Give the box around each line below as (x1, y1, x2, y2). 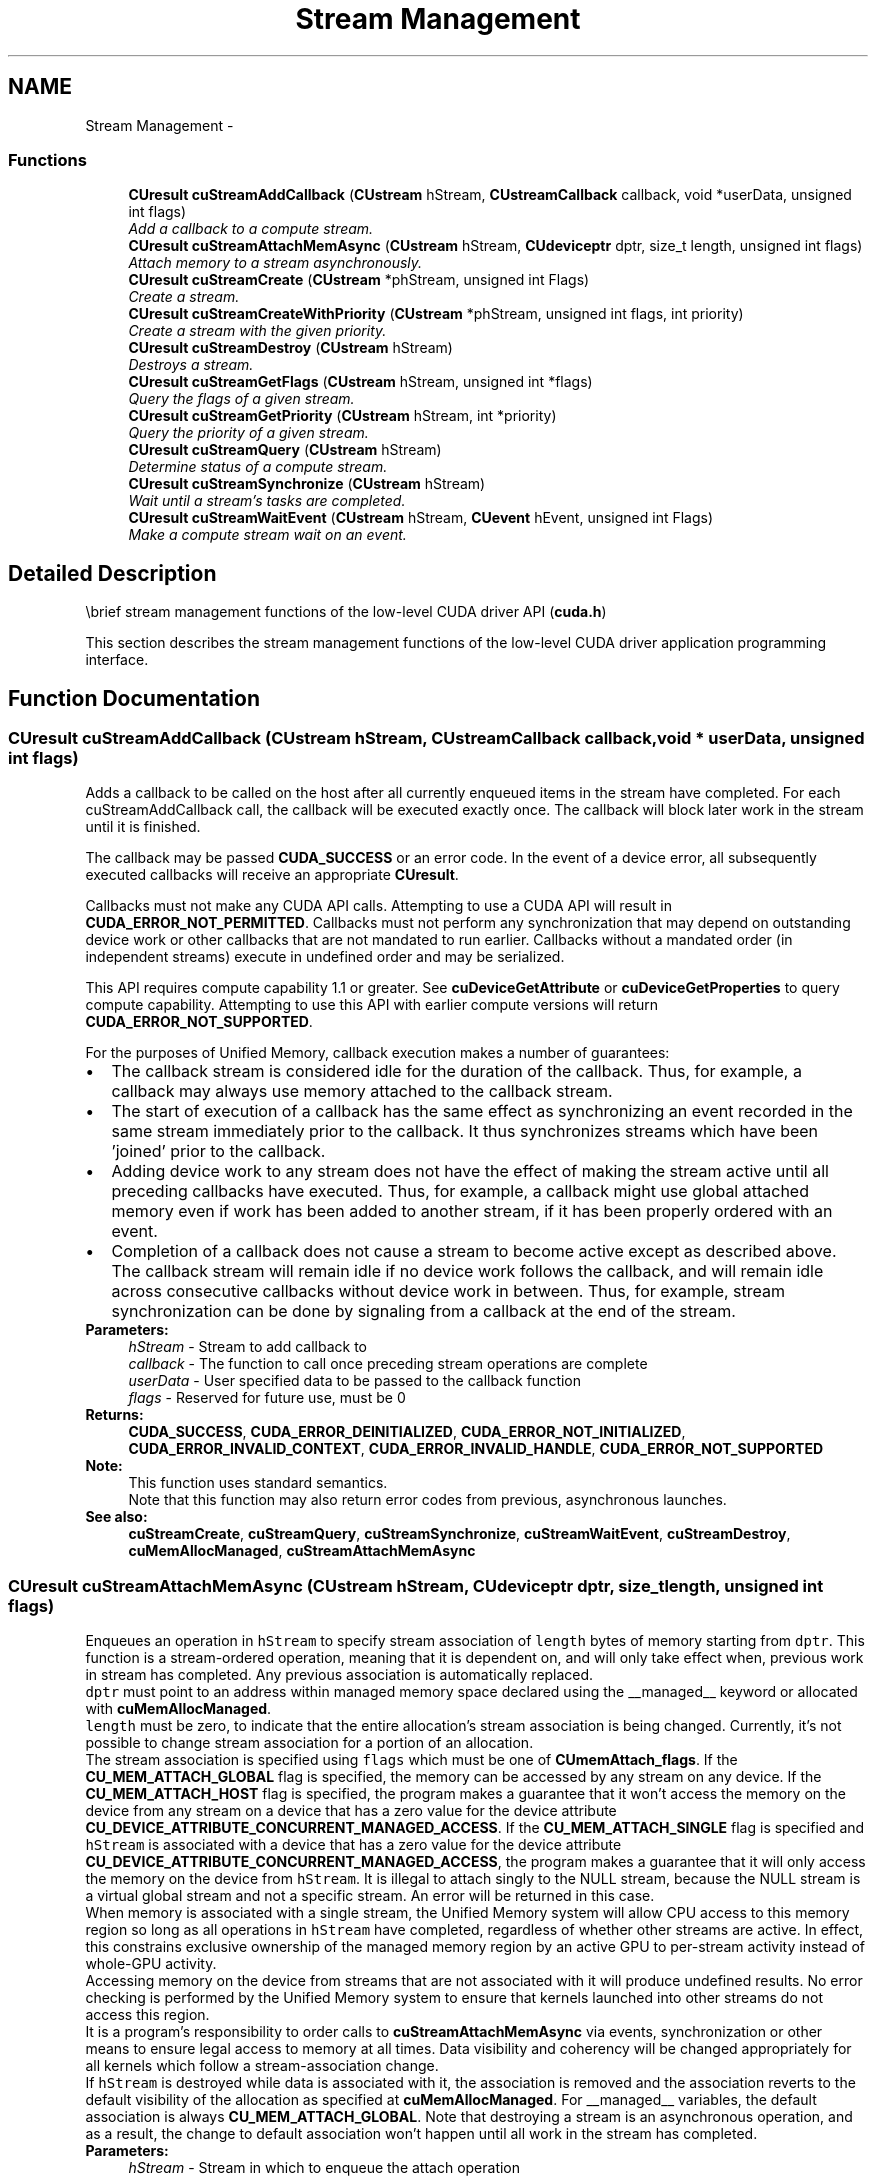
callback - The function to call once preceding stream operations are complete (128, 1355, 648, 1373)
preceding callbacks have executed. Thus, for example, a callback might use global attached (111, 1181, 809, 1202)
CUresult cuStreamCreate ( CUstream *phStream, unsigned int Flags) (128, 271, 590, 289)
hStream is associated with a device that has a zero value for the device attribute (85, 1836, 622, 1854)
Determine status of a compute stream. (128, 458, 388, 476)
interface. (85, 651, 149, 669)
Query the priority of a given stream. (128, 424, 369, 442)
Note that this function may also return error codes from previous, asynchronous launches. (128, 1491, 727, 1509)
